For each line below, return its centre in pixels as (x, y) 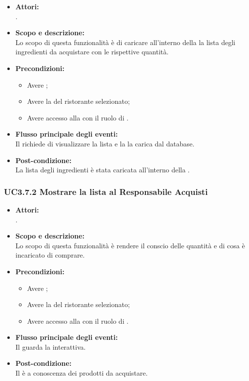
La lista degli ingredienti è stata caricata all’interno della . (103, 170)
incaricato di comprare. (50, 255)
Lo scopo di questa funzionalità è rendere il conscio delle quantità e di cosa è (130, 245)
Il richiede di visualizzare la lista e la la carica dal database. (105, 143)
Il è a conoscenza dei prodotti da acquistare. (82, 373)
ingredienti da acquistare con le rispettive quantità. (92, 52)
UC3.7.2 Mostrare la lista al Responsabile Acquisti (106, 191)
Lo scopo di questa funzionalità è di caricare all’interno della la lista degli (125, 42)
